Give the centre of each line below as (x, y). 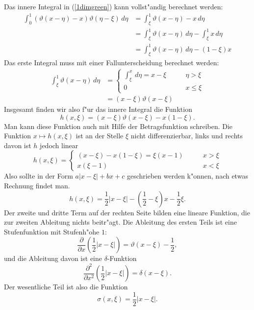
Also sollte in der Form (38, 176)
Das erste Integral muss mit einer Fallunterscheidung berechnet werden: (112, 62)
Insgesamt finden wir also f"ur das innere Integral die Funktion (98, 109)
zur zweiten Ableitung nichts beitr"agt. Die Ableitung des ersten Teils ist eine (120, 222)
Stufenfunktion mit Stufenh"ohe (52, 231)
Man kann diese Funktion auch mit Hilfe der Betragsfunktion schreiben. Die (118, 126)
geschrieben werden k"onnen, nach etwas (187, 176)
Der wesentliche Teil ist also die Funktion (66, 287)
